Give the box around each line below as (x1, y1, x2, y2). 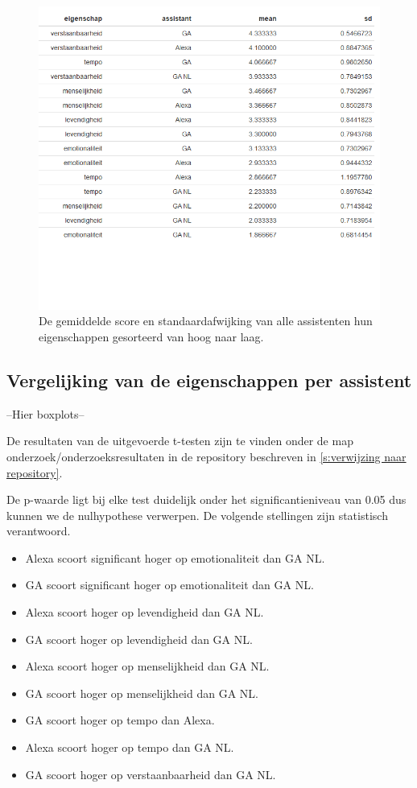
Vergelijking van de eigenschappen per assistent (6, 367, 412, 392)
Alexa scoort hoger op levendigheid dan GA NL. (25, 604, 264, 621)
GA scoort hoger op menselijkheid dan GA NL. (25, 684, 258, 701)
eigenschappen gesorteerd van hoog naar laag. (39, 328, 264, 344)
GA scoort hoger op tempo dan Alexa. (25, 712, 215, 728)
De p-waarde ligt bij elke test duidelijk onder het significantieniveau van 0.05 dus (6, 491, 407, 508)
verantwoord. (6, 522, 71, 539)
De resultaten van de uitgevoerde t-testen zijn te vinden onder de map (6, 432, 353, 449)
